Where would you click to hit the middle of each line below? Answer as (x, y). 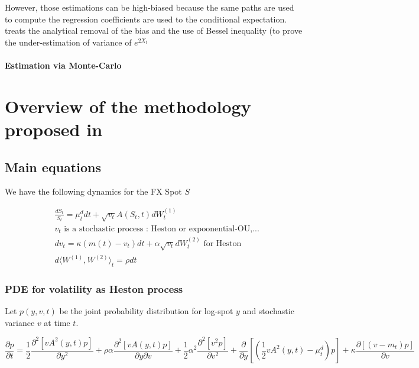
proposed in (54, 129)
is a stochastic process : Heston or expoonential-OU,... (162, 229)
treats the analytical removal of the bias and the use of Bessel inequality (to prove (154, 30)
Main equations (53, 167)
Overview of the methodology (128, 106)
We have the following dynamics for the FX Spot (93, 191)
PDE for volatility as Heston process (94, 288)
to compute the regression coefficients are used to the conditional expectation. (146, 19)
